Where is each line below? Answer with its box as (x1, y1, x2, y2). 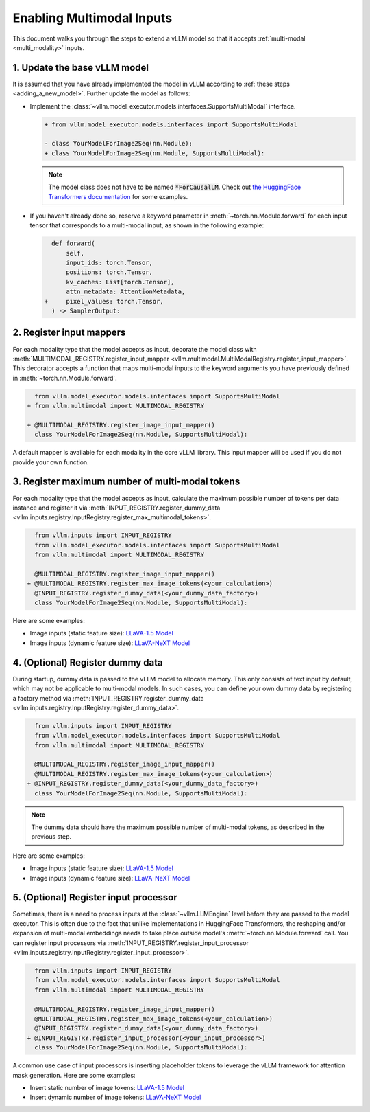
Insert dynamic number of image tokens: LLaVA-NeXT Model (29, 1093, 201, 1102)
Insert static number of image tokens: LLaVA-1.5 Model (29, 1083, 185, 1091)
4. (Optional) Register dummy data (12, 657, 164, 668)
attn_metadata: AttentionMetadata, (66, 288, 186, 295)
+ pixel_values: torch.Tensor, (44, 297, 164, 305)
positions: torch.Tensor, (66, 269, 153, 276)
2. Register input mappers (12, 327, 126, 339)
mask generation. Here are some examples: (12, 1071, 136, 1079)
